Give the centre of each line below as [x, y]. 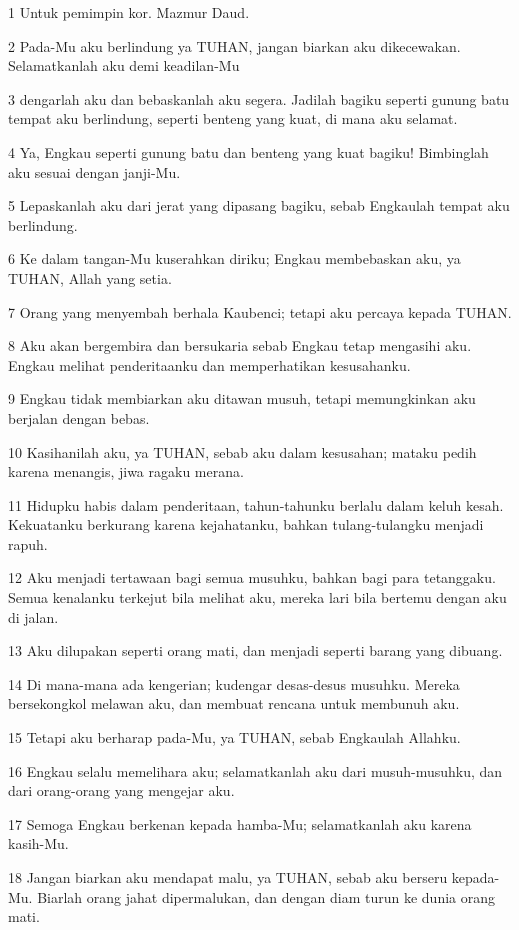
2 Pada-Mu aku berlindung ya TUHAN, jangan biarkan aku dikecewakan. [234, 45]
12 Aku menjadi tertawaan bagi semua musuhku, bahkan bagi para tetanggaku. [252, 577]
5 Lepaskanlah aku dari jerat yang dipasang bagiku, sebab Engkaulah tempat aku [259, 205]
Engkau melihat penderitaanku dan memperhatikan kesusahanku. [209, 364]
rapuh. [28, 543]
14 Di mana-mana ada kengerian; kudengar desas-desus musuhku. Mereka [234, 683]
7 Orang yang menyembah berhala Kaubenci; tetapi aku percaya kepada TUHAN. [260, 311]
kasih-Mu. [38, 843]
